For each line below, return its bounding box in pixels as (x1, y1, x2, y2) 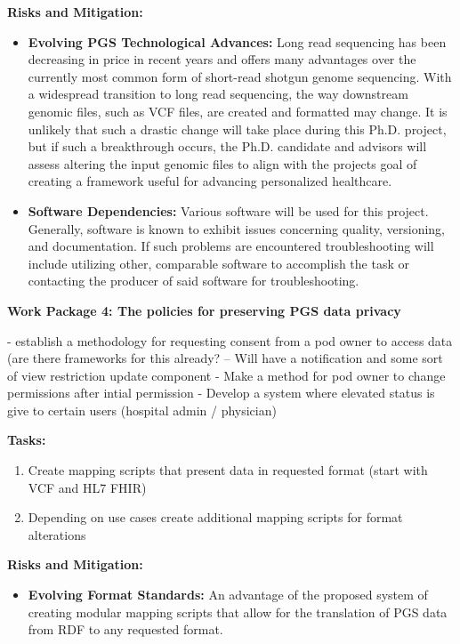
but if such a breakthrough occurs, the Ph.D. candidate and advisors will (28, 137, 427, 156)
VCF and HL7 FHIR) (28, 478, 147, 496)
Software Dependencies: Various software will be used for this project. (28, 201, 429, 220)
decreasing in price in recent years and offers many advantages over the (28, 50, 416, 68)
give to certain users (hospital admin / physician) (7, 400, 277, 419)
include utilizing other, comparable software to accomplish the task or (28, 254, 409, 272)
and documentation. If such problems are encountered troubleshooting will (28, 237, 434, 255)
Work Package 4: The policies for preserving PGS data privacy (7, 301, 401, 319)
